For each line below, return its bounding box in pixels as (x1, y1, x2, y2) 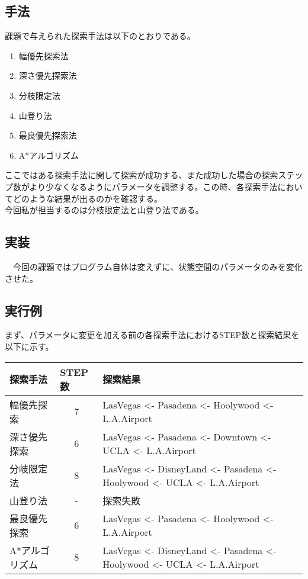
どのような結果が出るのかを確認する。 (12, 192, 162, 204)
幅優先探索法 (18, 49, 69, 62)
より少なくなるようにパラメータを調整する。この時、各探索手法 (29, 180, 278, 192)
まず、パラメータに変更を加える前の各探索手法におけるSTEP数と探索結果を (5, 329, 300, 341)
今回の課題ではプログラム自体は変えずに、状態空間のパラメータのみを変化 (12, 260, 303, 272)
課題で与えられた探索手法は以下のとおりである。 (5, 30, 195, 42)
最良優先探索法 (18, 129, 77, 141)
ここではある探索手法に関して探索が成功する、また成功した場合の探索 (5, 169, 278, 181)
